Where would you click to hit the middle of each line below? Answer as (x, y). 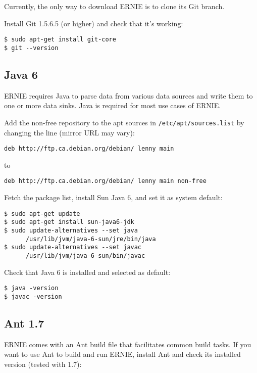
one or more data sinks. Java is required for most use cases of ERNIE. (113, 105)
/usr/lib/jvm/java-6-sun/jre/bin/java (91, 239)
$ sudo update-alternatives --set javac (73, 247)
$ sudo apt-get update (42, 214)
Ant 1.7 (24, 323)
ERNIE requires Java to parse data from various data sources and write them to (128, 95)
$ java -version (31, 288)
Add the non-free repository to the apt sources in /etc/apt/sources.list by (124, 122)
